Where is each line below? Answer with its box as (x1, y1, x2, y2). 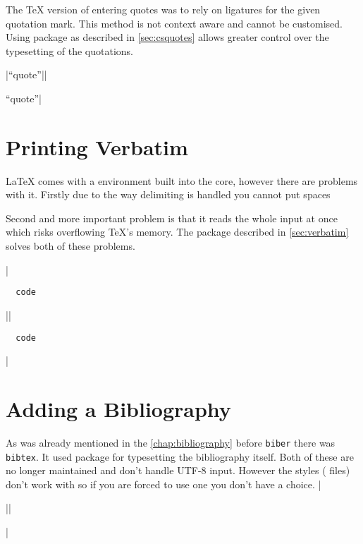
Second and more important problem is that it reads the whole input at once (6, 210, 338, 225)
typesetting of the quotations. (6, 43, 134, 58)
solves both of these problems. (6, 238, 135, 253)
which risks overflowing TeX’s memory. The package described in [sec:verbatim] (6, 224, 349, 239)
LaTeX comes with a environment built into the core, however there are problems (6, 173, 358, 188)
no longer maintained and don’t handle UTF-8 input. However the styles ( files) (6, 463, 350, 478)
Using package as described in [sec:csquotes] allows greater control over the (6, 30, 329, 44)
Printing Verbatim (6, 132, 188, 161)
